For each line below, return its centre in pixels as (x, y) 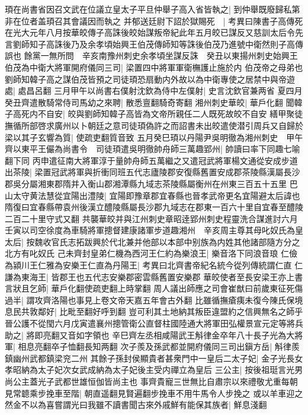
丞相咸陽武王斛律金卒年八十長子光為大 (220, 335)
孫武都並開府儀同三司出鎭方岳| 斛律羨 (227, 346)
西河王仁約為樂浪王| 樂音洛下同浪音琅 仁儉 (214, 253)
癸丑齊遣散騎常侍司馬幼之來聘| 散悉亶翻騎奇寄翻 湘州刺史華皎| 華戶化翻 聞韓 (154, 102)
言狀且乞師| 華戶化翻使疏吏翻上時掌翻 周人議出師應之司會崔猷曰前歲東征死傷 (154, 288)
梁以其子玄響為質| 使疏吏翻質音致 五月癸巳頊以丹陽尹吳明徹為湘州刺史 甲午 (154, 137)
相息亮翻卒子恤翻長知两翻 (68, 346)
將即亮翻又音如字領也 (68, 335)
